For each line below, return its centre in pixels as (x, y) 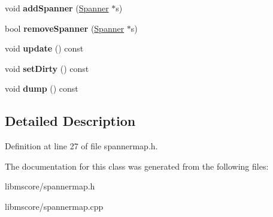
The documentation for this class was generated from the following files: (137, 166)
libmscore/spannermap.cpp (54, 206)
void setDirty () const (47, 68)
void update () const (44, 48)
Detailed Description (70, 121)
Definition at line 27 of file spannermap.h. (81, 146)
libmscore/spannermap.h (50, 186)
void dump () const (42, 88)
